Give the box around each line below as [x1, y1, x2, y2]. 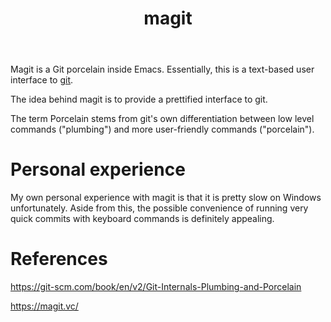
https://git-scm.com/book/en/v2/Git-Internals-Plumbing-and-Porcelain [10, 281, 302, 293]
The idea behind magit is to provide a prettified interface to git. [10, 93, 268, 106]
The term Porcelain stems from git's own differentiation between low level [10, 113, 315, 125]
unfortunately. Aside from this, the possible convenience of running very [10, 202, 309, 214]
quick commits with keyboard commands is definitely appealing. [10, 213, 275, 225]
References [10, 248, 108, 271]
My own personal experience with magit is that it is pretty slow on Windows [10, 192, 322, 204]
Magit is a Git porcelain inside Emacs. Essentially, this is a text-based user [10, 63, 315, 76]
